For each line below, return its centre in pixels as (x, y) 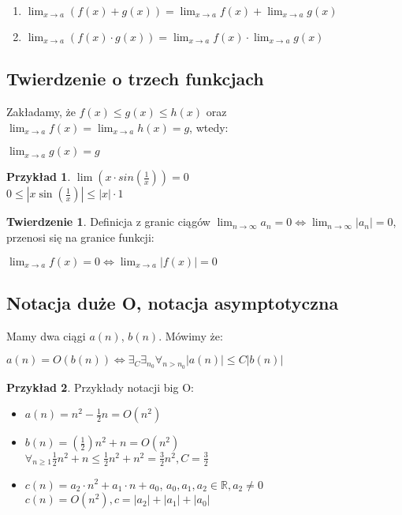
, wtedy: (209, 127)
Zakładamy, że (41, 112)
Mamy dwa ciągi (46, 335)
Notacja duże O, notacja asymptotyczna (173, 302)
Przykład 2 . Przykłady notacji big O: (100, 387)
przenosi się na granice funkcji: (80, 237)
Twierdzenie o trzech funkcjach (135, 79)
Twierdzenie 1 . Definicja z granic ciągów (108, 222)
